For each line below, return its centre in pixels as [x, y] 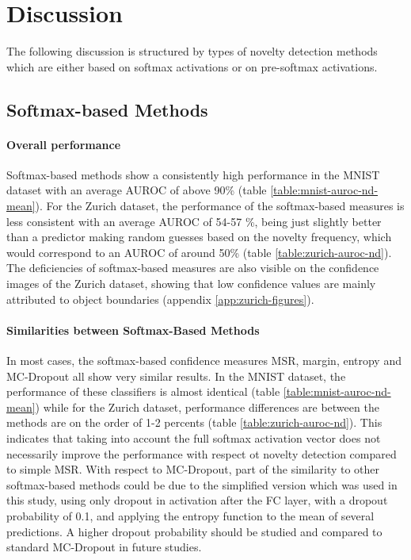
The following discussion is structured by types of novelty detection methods [192, 51]
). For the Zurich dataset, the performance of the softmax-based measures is [220, 206]
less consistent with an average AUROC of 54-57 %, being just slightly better [194, 221]
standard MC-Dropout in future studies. [104, 547]
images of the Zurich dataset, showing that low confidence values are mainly [191, 284]
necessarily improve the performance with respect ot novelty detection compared [202, 453]
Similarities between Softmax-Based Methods [133, 330]
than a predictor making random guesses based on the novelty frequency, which [199, 237]
